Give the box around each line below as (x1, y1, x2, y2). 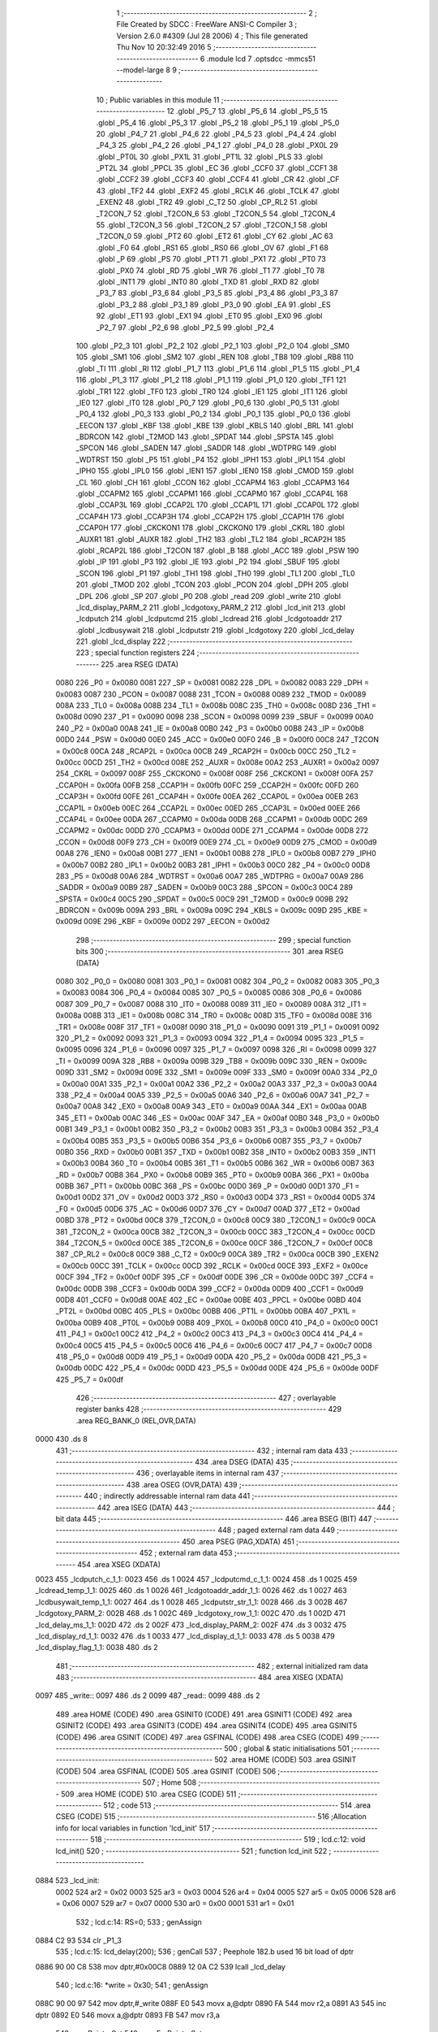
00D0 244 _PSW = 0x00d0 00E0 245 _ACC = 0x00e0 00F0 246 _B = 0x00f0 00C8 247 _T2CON (55, 735, 380, 745)
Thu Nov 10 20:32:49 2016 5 (116, 42, 212, 52)
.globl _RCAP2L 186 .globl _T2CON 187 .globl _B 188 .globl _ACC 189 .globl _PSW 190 (75, 545, 359, 555)
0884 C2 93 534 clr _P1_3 (35, 1935, 122, 1945)
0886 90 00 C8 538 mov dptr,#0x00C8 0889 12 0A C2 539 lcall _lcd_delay (35, 1961, 286, 1971)
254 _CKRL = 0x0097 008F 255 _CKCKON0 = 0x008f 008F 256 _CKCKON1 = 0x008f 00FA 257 (55, 769, 373, 779)
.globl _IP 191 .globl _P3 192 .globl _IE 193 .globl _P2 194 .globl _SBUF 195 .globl (75, 557, 340, 567)
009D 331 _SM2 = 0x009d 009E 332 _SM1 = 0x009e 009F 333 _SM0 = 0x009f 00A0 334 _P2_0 (55, 1067, 378, 1077)
